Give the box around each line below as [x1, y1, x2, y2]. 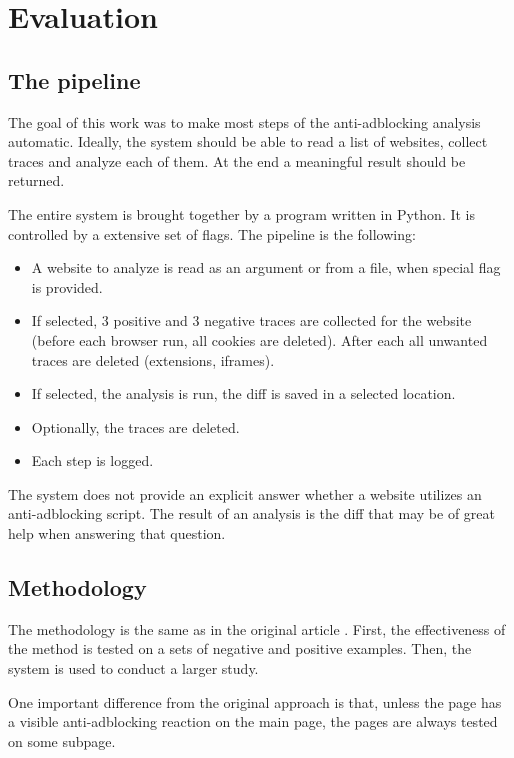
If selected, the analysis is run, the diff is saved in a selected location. [31, 383, 456, 404]
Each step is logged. [31, 450, 154, 471]
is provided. [31, 276, 103, 297]
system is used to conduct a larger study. [8, 658, 259, 679]
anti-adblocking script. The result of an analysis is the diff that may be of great [8, 503, 496, 524]
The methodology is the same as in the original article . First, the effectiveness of [8, 618, 506, 639]
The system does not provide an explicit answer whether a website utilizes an [8, 483, 482, 504]
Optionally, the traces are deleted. [31, 416, 240, 437]
